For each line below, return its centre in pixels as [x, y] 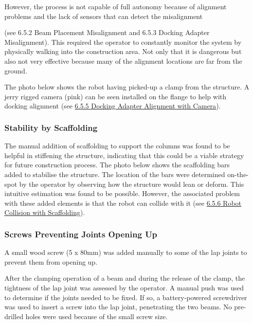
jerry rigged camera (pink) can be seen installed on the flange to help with [116, 96]
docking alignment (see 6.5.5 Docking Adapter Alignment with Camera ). [113, 106]
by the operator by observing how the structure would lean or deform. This [132, 184]
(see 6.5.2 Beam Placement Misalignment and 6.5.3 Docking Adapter [107, 32]
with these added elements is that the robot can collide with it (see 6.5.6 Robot [123, 203]
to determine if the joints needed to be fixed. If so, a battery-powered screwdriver [126, 297]
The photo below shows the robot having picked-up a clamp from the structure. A [127, 87]
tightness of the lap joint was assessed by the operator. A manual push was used [124, 287]
